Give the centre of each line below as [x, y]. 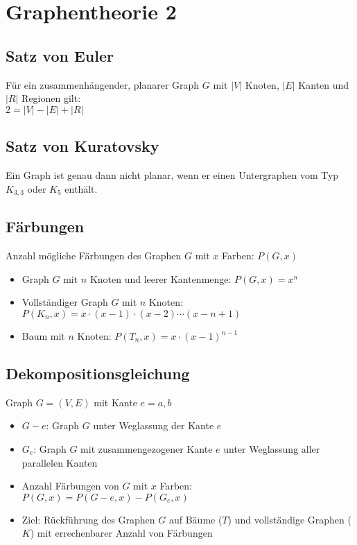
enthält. [81, 188]
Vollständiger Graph [65, 302]
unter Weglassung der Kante [154, 425]
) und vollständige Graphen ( [289, 519]
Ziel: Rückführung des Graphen [88, 519]
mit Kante [115, 402]
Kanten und [323, 84]
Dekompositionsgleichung [98, 373]
